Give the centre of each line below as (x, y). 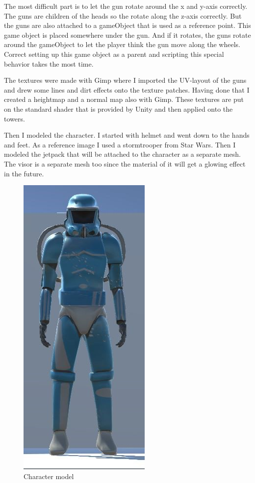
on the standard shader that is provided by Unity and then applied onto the (118, 109)
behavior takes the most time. (49, 63)
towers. (14, 118)
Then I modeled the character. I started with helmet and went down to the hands (127, 135)
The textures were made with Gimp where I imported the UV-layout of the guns (125, 80)
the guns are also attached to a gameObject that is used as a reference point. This (127, 25)
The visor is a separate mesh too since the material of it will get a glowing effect (125, 163)
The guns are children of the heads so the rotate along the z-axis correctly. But (123, 15)
